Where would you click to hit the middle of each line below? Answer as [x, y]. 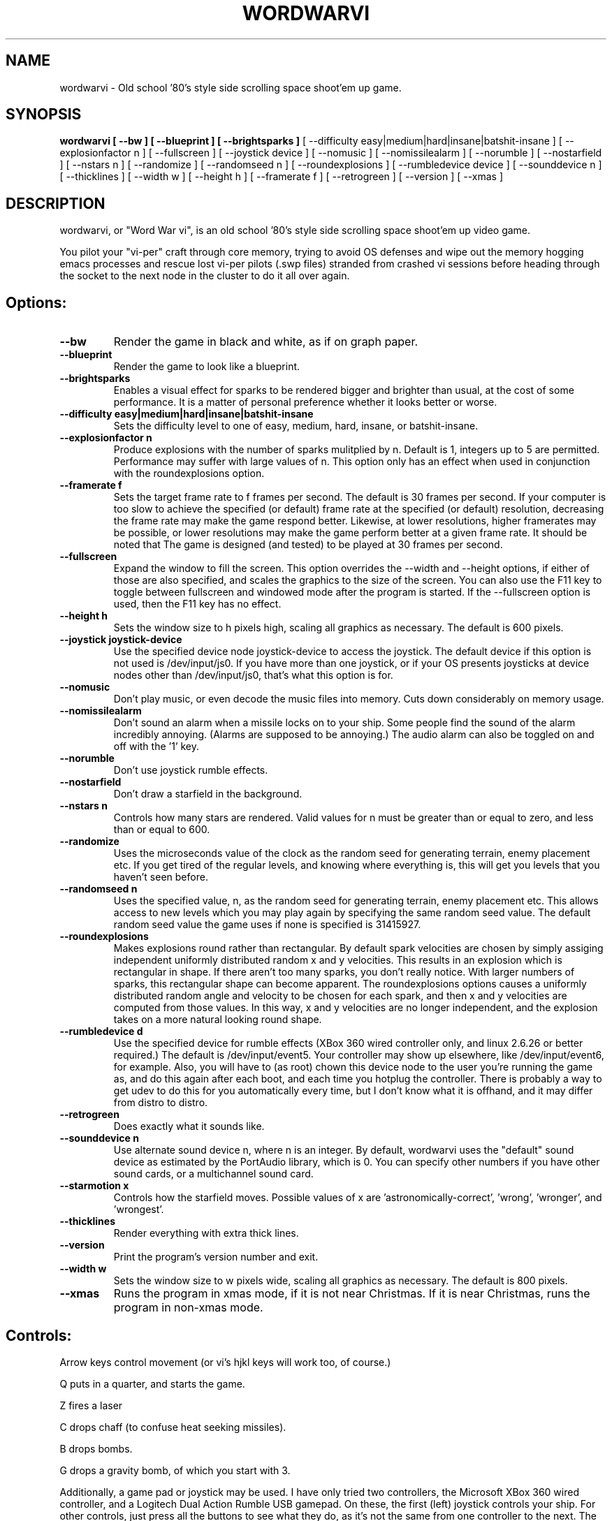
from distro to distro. [161, 1103]
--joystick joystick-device [121, 640]
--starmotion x [94, 1186]
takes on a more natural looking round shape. [218, 1020]
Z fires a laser [91, 1405]
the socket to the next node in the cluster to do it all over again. [205, 276]
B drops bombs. [96, 1448]
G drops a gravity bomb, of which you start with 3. [175, 1470]
